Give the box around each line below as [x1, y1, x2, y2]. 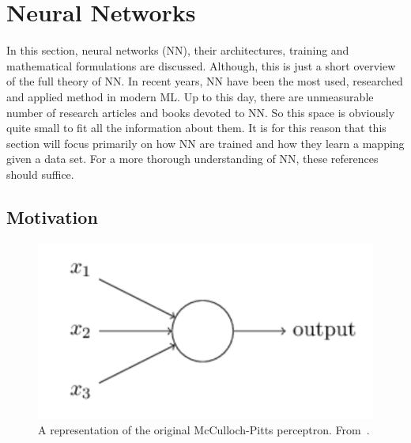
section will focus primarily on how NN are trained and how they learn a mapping [6, 134, 405, 151]
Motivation [6, 204, 98, 229]
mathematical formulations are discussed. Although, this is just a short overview [6, 57, 396, 74]
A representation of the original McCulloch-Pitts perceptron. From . [38, 422, 370, 438]
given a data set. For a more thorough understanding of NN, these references [6, 150, 379, 167]
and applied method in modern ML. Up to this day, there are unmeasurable [6, 88, 374, 104]
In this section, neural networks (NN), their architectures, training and [6, 42, 349, 59]
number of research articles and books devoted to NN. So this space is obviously [6, 104, 395, 120]
